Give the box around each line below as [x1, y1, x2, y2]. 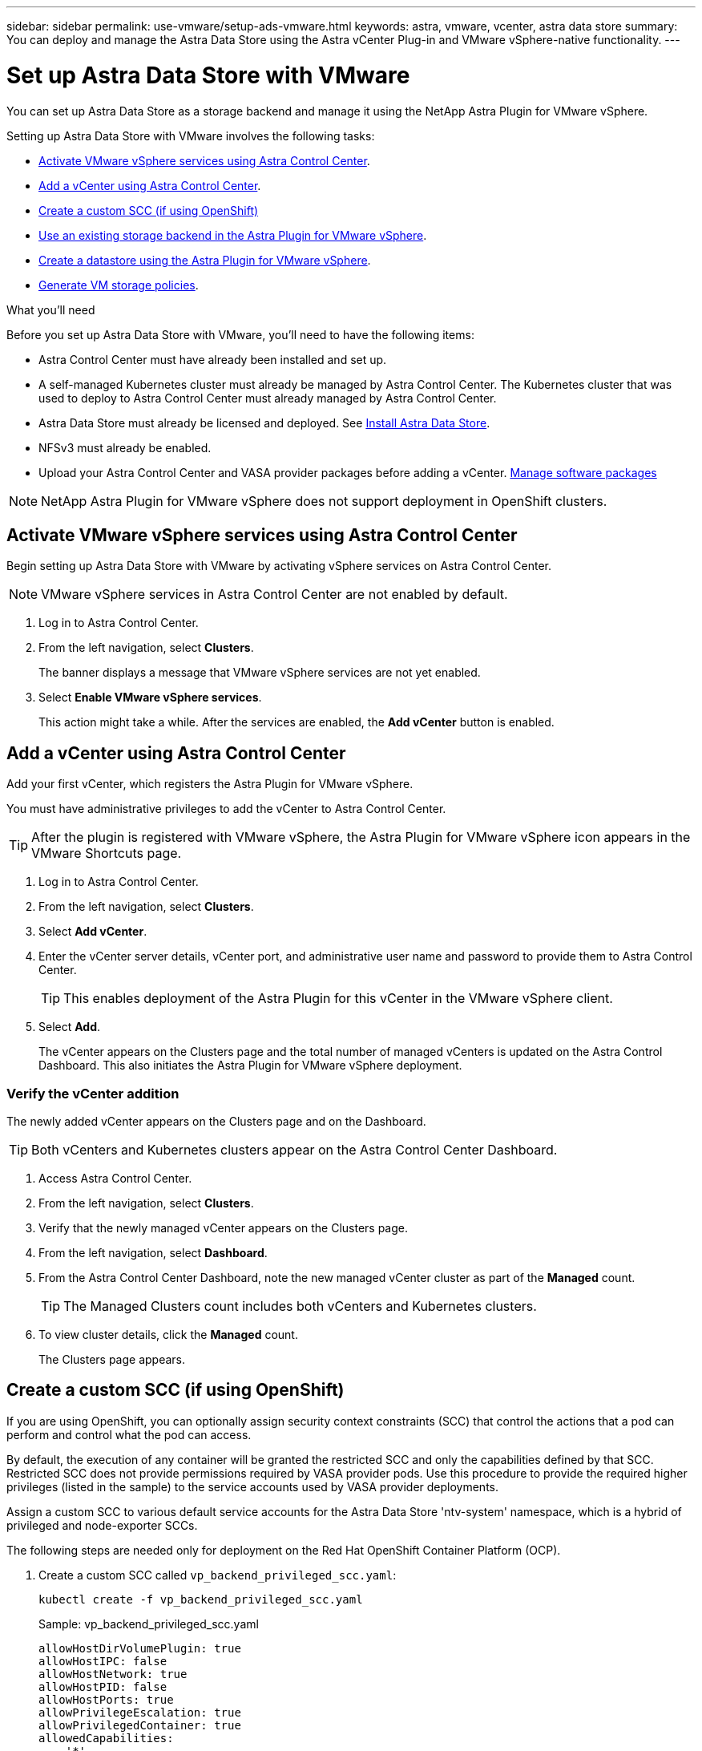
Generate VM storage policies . [38, 277, 199, 292]
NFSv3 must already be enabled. [38, 440, 212, 455]
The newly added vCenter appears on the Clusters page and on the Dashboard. [6, 1114, 426, 1128]
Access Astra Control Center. [38, 1171, 192, 1185]
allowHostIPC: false [38, 1654, 167, 1668]
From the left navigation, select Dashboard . [38, 1245, 268, 1260]
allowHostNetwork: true [38, 1667, 188, 1680]
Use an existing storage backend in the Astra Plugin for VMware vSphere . [38, 228, 427, 242]
